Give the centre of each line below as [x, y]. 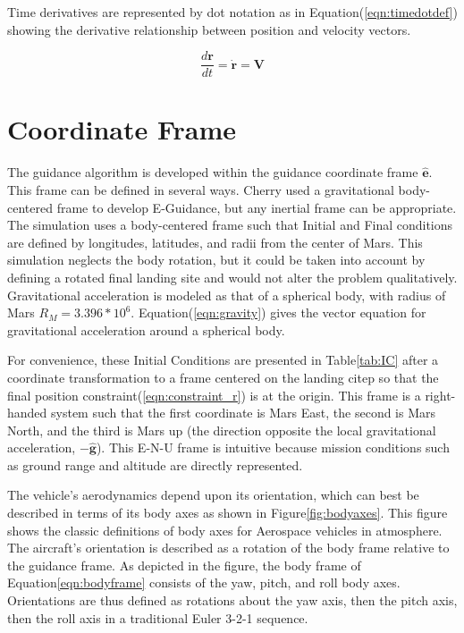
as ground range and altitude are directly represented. [155, 464]
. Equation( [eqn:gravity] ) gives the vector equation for [278, 312]
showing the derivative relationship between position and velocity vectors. [209, 29]
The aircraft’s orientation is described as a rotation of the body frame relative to [228, 548]
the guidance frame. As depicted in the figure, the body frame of [184, 565]
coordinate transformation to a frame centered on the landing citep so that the [223, 377]
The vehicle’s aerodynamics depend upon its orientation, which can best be [213, 495]
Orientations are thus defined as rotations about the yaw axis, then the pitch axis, [232, 600]
